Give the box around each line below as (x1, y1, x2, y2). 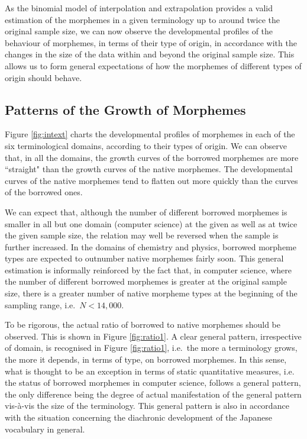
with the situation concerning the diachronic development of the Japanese (5, 411, 272, 424)
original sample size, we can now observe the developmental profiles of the (5, 25, 273, 37)
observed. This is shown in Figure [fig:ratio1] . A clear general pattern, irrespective (5, 330, 302, 342)
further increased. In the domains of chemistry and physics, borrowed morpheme (5, 240, 296, 253)
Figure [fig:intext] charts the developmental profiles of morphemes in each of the (5, 128, 295, 140)
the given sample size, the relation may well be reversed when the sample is (5, 229, 279, 241)
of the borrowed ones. (5, 186, 83, 198)
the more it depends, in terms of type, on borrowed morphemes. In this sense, (5, 353, 287, 366)
